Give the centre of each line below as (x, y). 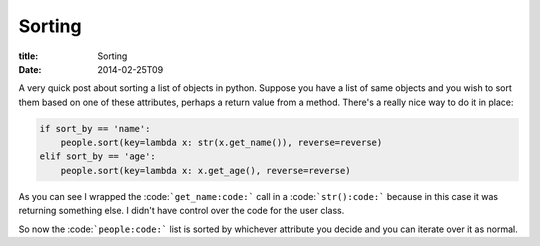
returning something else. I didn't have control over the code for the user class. (181, 211)
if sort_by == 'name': (95, 128)
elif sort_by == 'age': (98, 156)
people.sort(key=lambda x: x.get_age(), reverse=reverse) (205, 170)
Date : (30, 69)
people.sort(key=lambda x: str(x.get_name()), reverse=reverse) (221, 143)
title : (28, 56)
